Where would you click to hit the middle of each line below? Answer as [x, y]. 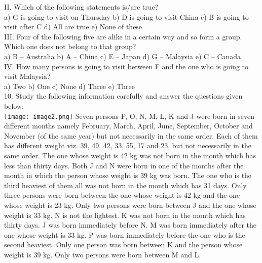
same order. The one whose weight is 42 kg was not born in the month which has [130, 155]
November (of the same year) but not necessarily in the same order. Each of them [131, 135]
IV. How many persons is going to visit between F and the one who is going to [126, 66]
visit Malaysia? [27, 76]
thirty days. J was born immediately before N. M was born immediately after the [130, 225]
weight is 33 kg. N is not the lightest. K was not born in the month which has [125, 215]
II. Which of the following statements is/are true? [81, 7]
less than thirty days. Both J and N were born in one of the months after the [124, 165]
